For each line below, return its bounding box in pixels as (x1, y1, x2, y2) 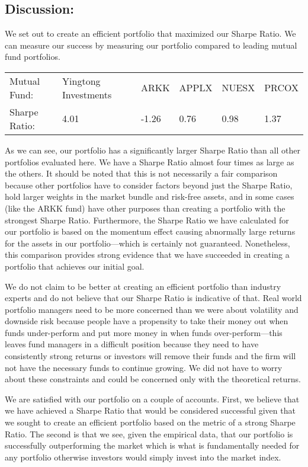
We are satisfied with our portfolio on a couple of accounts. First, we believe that (5, 392, 300, 405)
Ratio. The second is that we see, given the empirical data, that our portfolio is (5, 427, 293, 440)
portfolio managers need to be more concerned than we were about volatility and (5, 303, 299, 315)
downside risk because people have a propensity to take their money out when (5, 315, 288, 327)
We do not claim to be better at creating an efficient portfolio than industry (5, 280, 281, 292)
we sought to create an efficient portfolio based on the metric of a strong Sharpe (5, 416, 296, 428)
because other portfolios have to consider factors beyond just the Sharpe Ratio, (5, 178, 293, 191)
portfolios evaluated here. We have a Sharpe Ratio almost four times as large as (5, 155, 294, 168)
